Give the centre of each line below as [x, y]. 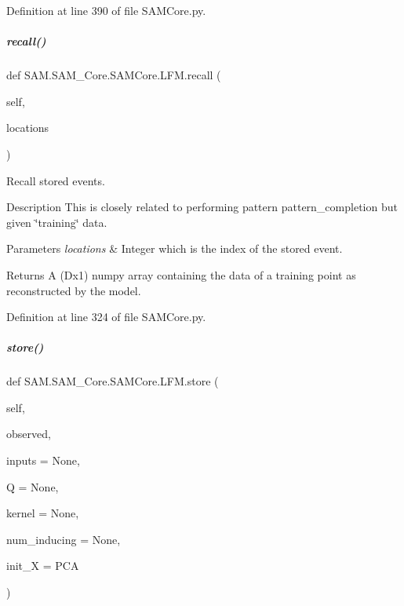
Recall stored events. [56, 180]
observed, [29, 434]
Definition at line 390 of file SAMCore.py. [106, 10]
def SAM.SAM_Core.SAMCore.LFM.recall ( [114, 75]
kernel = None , [43, 513]
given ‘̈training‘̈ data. [57, 222]
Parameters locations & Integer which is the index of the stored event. [175, 248]
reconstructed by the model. [74, 290]
